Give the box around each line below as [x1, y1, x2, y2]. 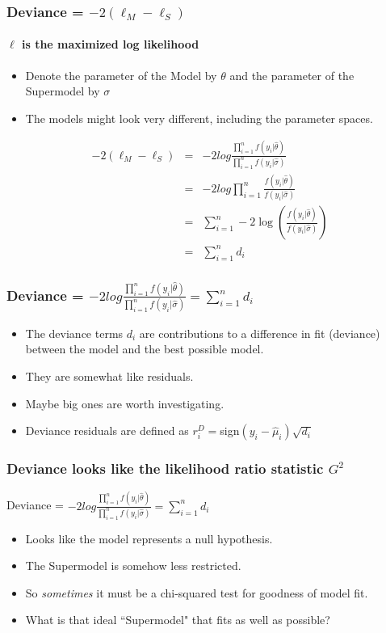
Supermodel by [25, 82, 100, 99]
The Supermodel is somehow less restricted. [25, 557, 241, 574]
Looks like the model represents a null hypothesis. [25, 530, 273, 546]
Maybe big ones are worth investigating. [25, 395, 224, 411]
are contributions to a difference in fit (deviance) [139, 324, 380, 341]
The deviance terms [25, 324, 124, 341]
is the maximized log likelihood [21, 36, 199, 53]
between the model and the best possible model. [25, 340, 264, 357]
